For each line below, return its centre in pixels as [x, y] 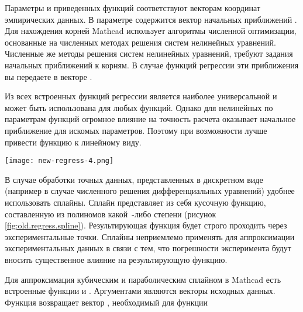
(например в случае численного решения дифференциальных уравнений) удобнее [150, 191]
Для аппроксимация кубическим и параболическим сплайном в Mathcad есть [143, 279]
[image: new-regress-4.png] [59, 161]
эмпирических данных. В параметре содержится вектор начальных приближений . [151, 19]
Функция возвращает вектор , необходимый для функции [106, 302]
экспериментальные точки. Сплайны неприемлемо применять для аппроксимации [150, 236]
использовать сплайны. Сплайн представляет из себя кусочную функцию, [135, 202]
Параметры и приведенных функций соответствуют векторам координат [132, 8]
